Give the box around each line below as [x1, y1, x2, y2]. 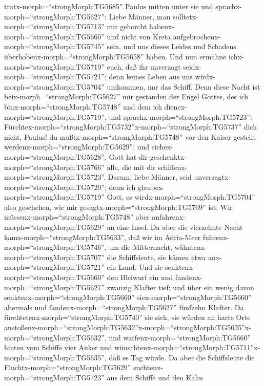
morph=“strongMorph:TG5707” [4, 251, 105, 262]
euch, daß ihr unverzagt [107, 61, 181, 72]
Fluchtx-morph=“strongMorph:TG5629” [4, 362, 131, 373]
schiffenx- [158, 161, 188, 172]
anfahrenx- [152, 211, 186, 222]
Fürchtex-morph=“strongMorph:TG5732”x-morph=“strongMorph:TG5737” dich [4, 121, 257, 132]
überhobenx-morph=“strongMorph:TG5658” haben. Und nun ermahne [4, 51, 227, 61]
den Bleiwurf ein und [107, 272, 173, 283]
